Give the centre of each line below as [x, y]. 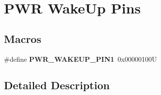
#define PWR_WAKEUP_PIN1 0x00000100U [80, 59]
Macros [23, 38]
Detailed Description [57, 85]
